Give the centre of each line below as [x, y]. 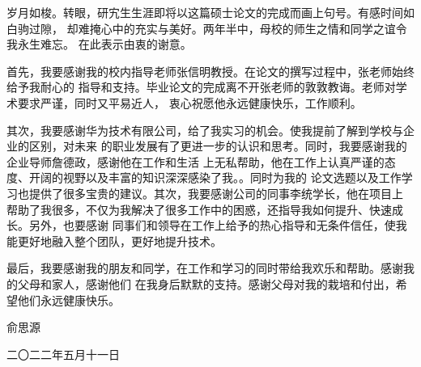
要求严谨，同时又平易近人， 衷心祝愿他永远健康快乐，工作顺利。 [189, 102]
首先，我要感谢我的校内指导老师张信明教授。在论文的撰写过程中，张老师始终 [210, 71]
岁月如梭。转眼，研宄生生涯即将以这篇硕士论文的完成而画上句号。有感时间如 [210, 12]
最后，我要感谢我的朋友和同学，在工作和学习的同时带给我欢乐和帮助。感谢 [205, 268]
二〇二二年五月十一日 [63, 354]
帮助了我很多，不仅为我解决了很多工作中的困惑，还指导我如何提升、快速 [199, 209]
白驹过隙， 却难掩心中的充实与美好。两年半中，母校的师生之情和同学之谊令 [207, 28]
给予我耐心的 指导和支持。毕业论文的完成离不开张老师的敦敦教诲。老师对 [201, 87]
